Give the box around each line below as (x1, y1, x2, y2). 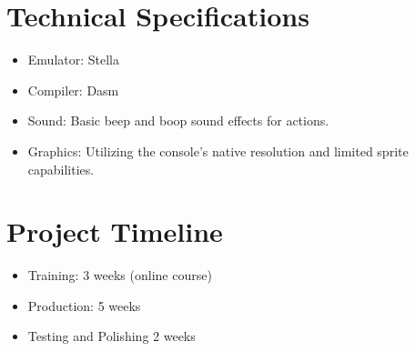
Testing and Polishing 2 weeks (27, 326, 196, 346)
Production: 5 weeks (27, 296, 141, 315)
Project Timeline (6, 213, 223, 250)
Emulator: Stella (27, 50, 119, 69)
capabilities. (27, 159, 95, 178)
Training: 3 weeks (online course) (27, 266, 212, 285)
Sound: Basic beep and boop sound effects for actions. (27, 111, 330, 130)
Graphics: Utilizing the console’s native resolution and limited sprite (27, 141, 409, 160)
